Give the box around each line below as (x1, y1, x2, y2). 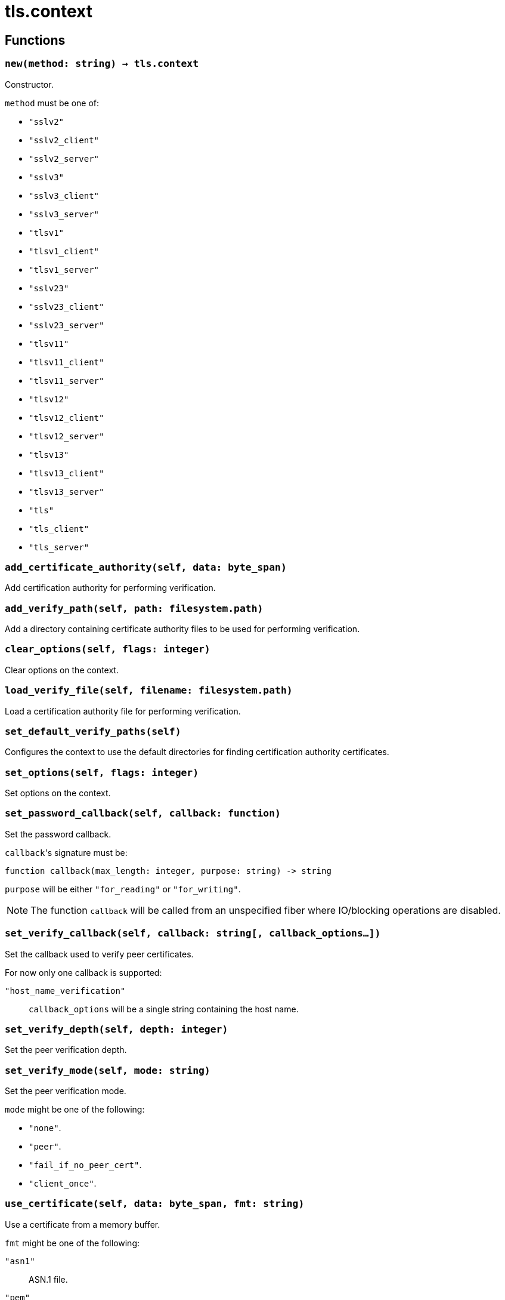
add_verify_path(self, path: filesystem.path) (5, 602, 264, 614)
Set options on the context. (5, 788, 111, 799)
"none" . (29, 1123, 61, 1133)
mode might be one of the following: (5, 1104, 145, 1115)
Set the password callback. (5, 828, 111, 839)
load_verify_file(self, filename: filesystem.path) (5, 685, 293, 697)
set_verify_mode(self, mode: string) (5, 1064, 210, 1076)
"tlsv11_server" (29, 375, 104, 386)
